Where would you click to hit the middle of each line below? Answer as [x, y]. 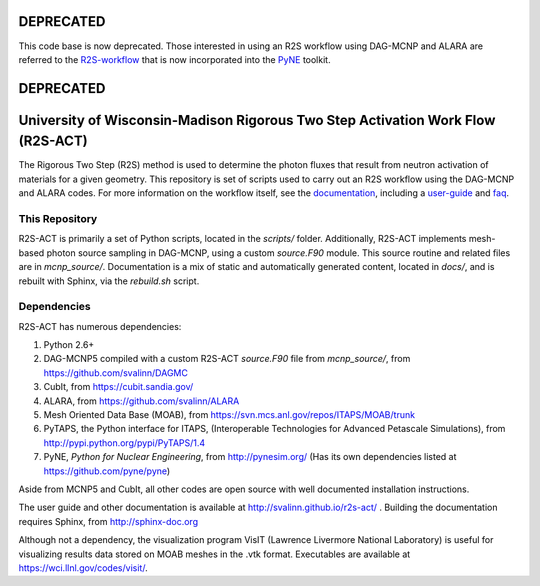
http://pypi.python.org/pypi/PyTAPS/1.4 [124, 442]
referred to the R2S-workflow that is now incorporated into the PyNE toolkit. [174, 59]
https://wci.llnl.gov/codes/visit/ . [83, 567]
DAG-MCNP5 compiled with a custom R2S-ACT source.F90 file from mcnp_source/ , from [227, 359]
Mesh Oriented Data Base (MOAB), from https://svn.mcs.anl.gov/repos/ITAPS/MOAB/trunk [229, 414]
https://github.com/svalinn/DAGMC [116, 372]
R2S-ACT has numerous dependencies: [100, 326]
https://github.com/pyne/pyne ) [107, 471]
